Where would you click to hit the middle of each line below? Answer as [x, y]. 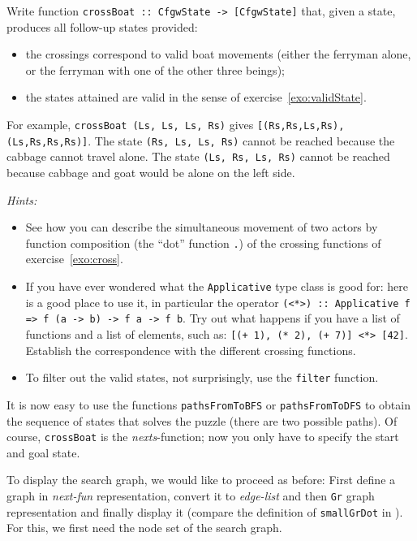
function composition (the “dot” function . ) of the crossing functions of [203, 242]
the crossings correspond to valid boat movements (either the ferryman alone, [218, 54]
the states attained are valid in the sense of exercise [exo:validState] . [196, 97]
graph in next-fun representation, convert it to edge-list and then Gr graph [191, 496]
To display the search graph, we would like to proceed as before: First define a [201, 480]
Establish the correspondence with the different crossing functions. [191, 350]
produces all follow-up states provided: [102, 26]
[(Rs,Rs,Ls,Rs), [301, 126]
